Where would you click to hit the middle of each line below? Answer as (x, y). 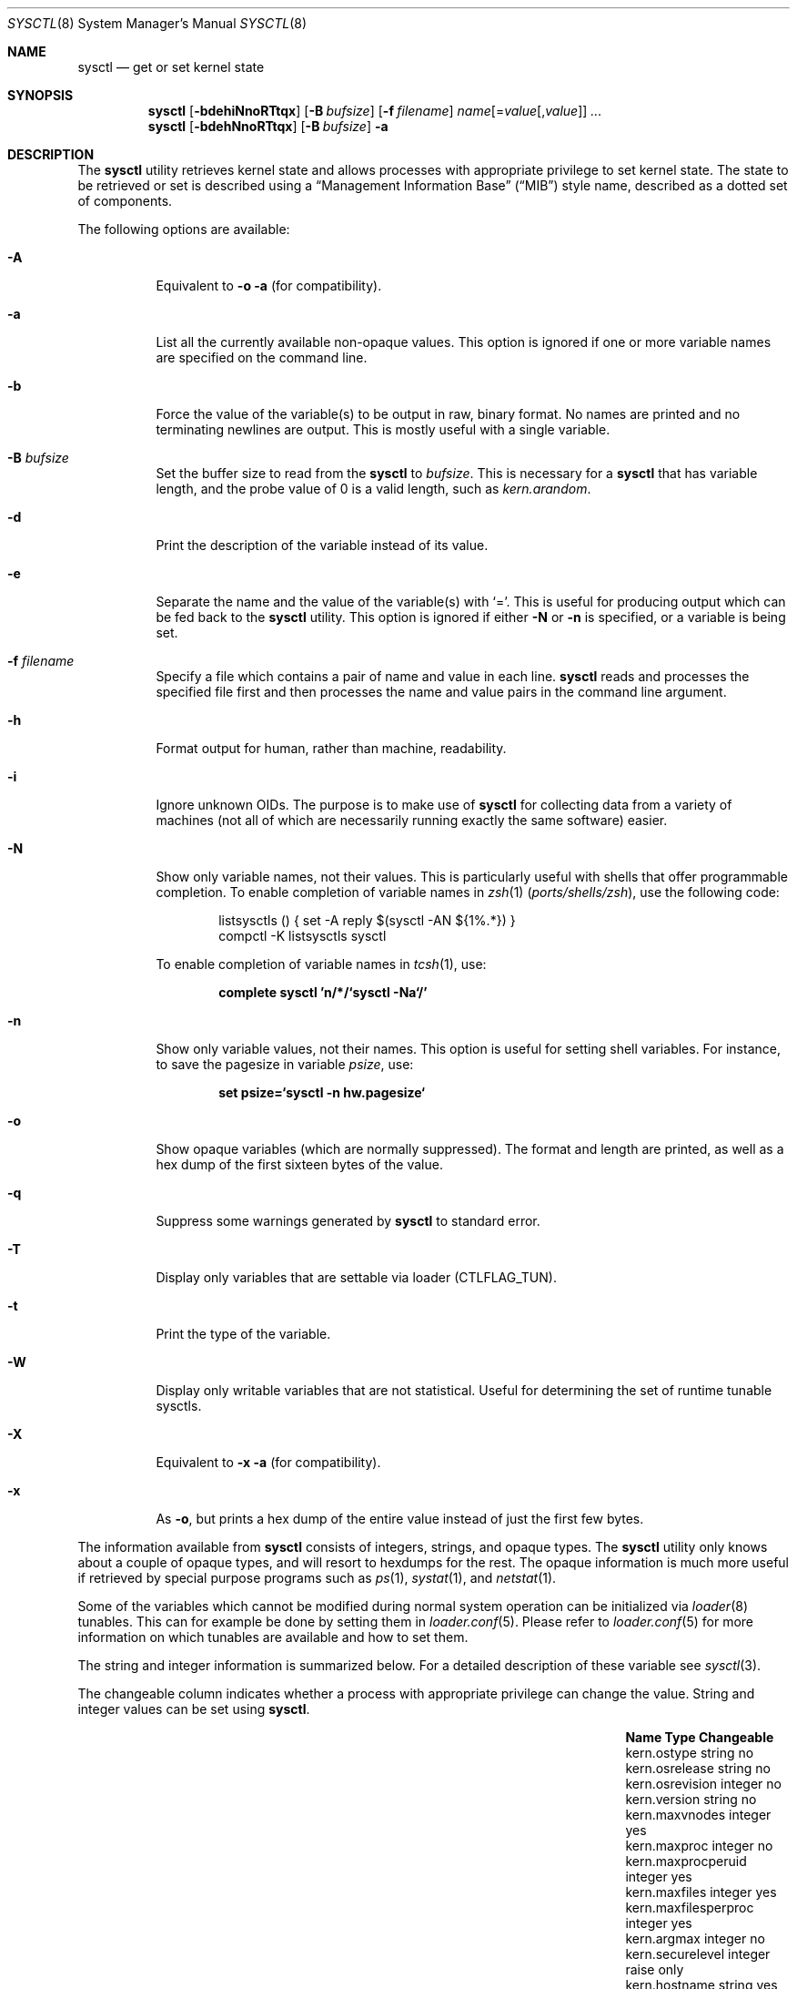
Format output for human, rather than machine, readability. (331, 748)
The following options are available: (184, 229)
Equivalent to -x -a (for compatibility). (268, 1462)
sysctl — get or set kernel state (171, 67)
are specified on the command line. (262, 357)
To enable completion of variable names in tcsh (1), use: (321, 964)
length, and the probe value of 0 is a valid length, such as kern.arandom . (373, 489)
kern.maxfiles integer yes (701, 1892)
